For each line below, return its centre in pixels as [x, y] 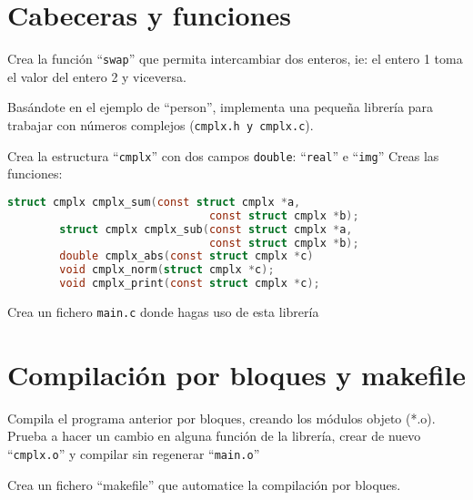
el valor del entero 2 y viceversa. [97, 76]
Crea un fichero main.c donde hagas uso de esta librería [163, 311]
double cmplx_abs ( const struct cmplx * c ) [186, 256]
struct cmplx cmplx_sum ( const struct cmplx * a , [154, 202]
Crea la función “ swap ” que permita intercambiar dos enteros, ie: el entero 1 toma [235, 59]
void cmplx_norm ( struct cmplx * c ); [167, 270]
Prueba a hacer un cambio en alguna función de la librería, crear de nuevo [214, 436]
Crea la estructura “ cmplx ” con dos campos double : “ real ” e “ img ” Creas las [223, 155]
